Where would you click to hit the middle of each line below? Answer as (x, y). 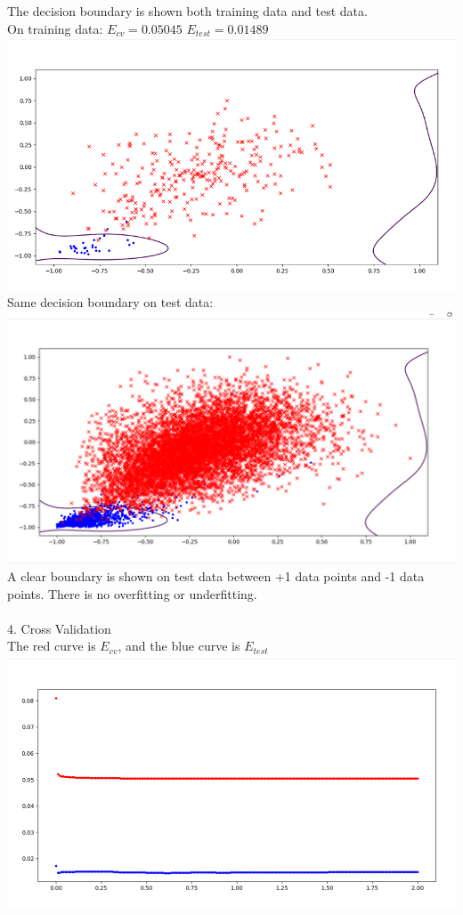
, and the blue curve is (179, 646)
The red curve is (52, 646)
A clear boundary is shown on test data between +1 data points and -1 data (216, 576)
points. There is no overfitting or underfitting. (132, 593)
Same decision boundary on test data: (110, 302)
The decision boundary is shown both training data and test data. (187, 11)
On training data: (55, 28)
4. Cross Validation (59, 628)
